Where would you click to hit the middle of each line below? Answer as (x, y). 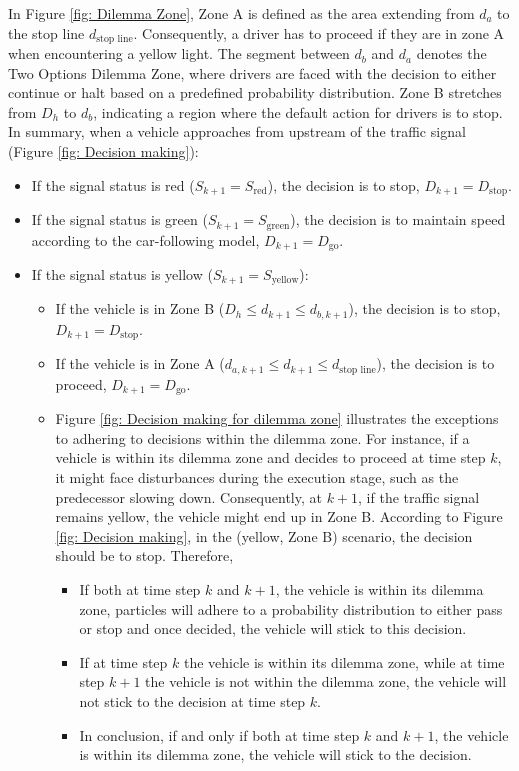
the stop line (46, 32)
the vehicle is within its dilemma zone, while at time (344, 661)
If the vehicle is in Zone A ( (140, 363)
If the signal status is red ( (113, 184)
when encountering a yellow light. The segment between (179, 53)
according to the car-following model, (145, 239)
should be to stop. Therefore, (144, 555)
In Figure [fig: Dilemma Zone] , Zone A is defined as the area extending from (241, 13)
